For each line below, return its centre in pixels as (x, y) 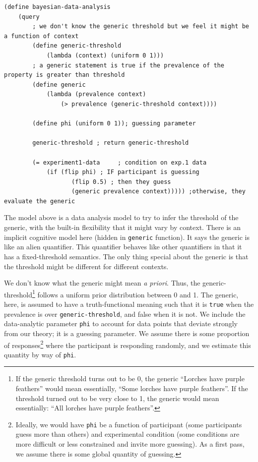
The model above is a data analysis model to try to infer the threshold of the (121, 217)
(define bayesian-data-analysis (57, 7)
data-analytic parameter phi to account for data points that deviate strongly (121, 323)
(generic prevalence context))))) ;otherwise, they (159, 192)
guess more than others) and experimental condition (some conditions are (128, 434)
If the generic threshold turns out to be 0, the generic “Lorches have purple (130, 378)
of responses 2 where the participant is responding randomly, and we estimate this (128, 344)
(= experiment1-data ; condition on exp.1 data (120, 162)
